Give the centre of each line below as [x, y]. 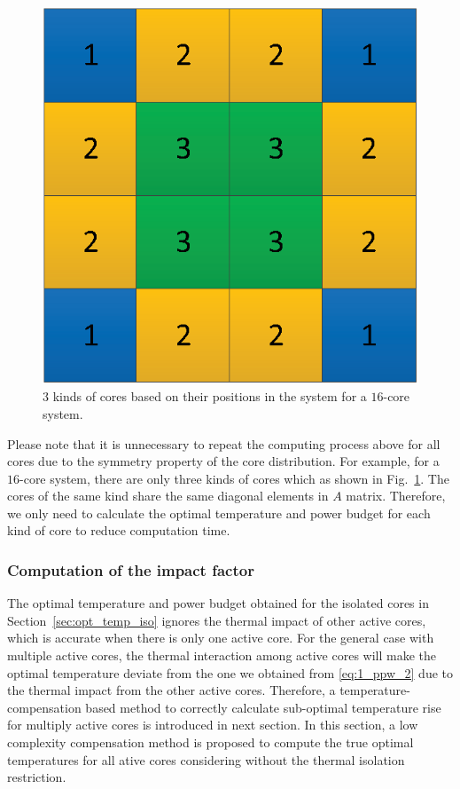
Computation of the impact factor [131, 570]
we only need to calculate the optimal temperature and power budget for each [219, 513]
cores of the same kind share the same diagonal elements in [168, 496]
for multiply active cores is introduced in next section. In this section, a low [213, 725]
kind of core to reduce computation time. [119, 530]
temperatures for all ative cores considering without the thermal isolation [206, 759]
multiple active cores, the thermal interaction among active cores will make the [222, 655]
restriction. [37, 777]
